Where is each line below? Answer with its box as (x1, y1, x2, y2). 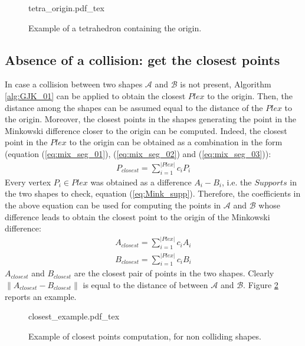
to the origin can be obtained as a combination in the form (69, 136, 283, 148)
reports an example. (5, 290, 77, 302)
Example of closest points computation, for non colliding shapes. (28, 329, 261, 342)
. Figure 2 (243, 278, 278, 290)
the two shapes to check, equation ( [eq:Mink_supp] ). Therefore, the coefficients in (5, 187, 301, 200)
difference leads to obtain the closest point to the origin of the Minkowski (5, 210, 270, 223)
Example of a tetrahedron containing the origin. (28, 21, 202, 34)
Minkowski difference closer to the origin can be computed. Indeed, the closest (5, 124, 287, 136)
